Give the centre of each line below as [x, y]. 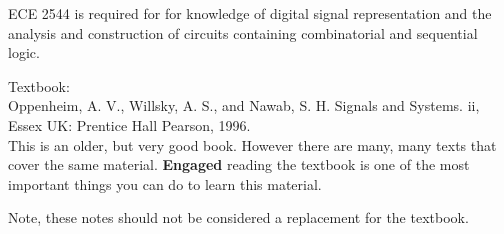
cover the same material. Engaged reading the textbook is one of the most [239, 164]
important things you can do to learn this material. [165, 183]
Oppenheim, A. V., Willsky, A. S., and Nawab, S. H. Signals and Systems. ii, [244, 105]
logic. [24, 52]
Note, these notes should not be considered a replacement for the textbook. [238, 217]
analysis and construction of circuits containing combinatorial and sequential [243, 32]
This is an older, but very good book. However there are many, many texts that [252, 144]
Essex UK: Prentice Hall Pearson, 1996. [129, 124]
